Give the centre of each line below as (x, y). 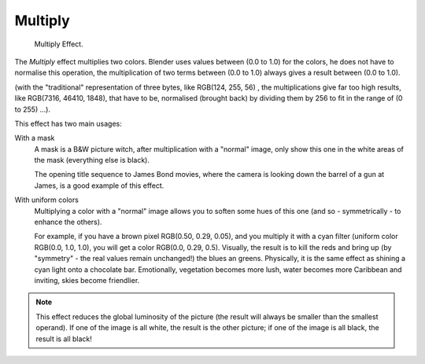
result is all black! (64, 339)
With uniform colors (46, 200)
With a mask (35, 138)
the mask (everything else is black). (92, 160)
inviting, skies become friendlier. (87, 280)
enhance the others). (68, 222)
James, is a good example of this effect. (99, 186)
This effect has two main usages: (68, 123)
